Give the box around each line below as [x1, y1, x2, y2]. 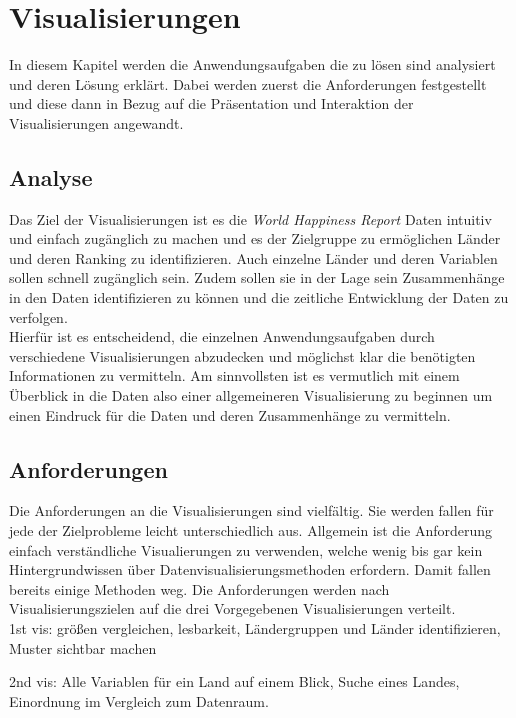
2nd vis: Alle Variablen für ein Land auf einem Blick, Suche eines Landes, [9, 671, 460, 692]
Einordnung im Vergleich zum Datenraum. [9, 690, 269, 711]
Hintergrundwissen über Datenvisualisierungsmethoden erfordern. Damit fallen [9, 559, 491, 580]
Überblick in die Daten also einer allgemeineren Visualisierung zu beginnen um [9, 385, 493, 406]
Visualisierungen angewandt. [9, 112, 184, 133]
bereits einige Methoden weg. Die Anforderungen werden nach [9, 578, 390, 599]
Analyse [9, 161, 93, 192]
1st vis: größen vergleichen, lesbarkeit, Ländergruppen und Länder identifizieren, [9, 618, 501, 638]
